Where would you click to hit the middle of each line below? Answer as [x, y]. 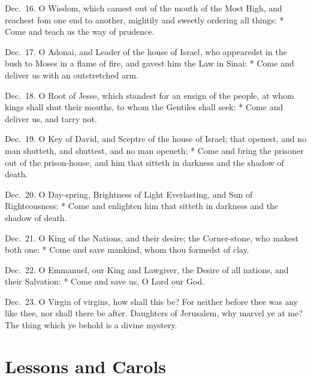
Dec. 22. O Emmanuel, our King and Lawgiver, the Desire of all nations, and [147, 269]
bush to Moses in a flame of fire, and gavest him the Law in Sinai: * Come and [150, 63]
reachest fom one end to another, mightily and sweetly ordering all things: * [144, 19]
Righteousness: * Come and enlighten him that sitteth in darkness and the [142, 206]
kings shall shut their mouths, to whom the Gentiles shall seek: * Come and [144, 107]
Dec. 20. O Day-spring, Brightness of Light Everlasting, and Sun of [129, 194]
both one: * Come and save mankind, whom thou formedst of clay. [127, 250]
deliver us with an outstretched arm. [72, 75]
